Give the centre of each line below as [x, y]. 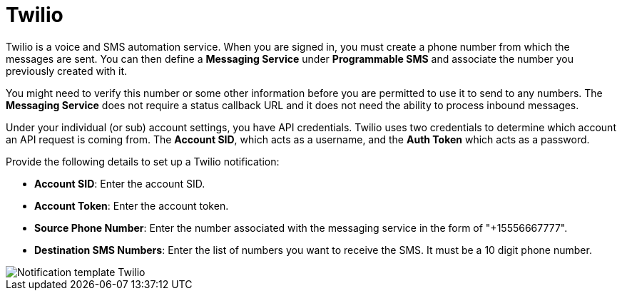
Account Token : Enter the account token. [132, 205]
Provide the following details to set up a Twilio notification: [143, 161]
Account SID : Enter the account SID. [120, 183]
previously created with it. [67, 71]
